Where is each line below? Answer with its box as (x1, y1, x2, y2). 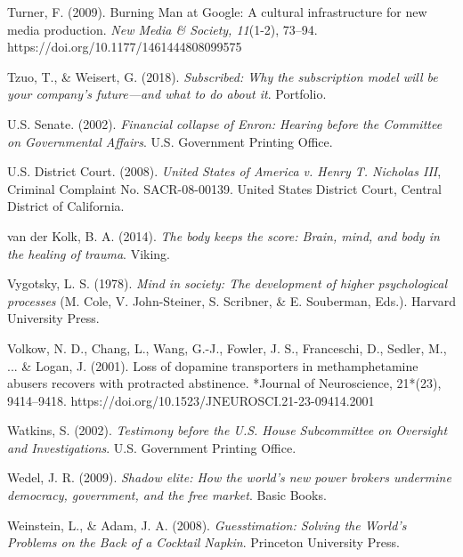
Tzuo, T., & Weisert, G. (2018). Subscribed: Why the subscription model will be (7, 67, 438, 85)
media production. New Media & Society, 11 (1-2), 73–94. (7, 20, 318, 38)
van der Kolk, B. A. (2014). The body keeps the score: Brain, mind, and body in (7, 226, 440, 245)
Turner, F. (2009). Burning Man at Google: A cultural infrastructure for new (7, 3, 427, 20)
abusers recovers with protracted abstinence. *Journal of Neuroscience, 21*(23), (7, 374, 442, 392)
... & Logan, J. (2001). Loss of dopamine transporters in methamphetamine (7, 356, 418, 375)
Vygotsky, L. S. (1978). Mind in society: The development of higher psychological (7, 274, 448, 293)
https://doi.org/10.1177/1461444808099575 (7, 37, 242, 56)
